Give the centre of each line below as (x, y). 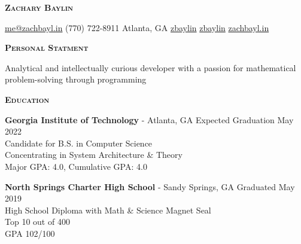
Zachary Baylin (39, 7)
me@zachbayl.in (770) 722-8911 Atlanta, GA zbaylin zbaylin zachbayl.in (137, 27)
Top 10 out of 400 (37, 222)
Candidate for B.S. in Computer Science (79, 143)
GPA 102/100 (30, 233)
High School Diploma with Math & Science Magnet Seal (108, 210)
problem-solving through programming (76, 79)
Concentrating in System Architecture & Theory (94, 155)
